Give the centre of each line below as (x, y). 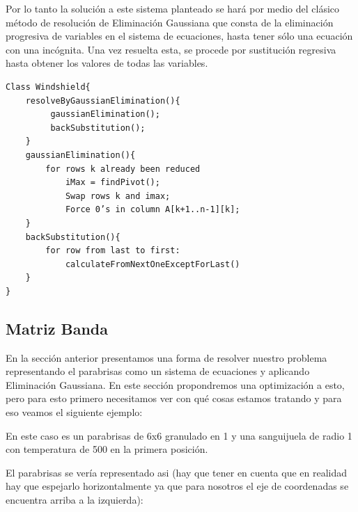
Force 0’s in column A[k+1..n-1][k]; (153, 210)
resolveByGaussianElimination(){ (103, 101)
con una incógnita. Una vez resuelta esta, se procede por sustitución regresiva (171, 49)
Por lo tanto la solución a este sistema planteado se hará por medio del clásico (173, 8)
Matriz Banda (57, 328)
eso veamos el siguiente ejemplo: (74, 412)
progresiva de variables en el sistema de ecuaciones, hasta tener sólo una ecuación (179, 36)
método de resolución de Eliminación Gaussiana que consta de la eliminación (170, 22)
